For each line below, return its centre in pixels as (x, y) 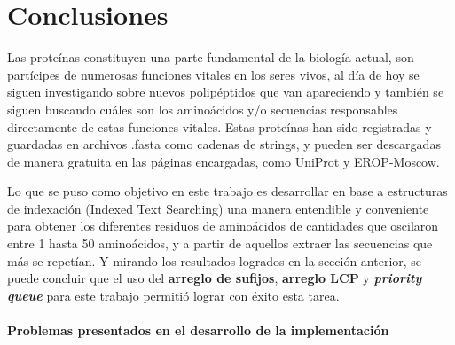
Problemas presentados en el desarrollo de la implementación (198, 330)
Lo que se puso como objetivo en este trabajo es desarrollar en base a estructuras (227, 191)
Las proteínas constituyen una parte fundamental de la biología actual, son (211, 57)
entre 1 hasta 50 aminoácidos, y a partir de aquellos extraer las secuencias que (220, 243)
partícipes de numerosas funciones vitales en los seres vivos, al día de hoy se (213, 74)
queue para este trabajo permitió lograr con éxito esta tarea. (173, 295)
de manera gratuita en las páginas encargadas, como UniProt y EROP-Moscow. (224, 161)
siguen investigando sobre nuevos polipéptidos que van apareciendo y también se (226, 92)
